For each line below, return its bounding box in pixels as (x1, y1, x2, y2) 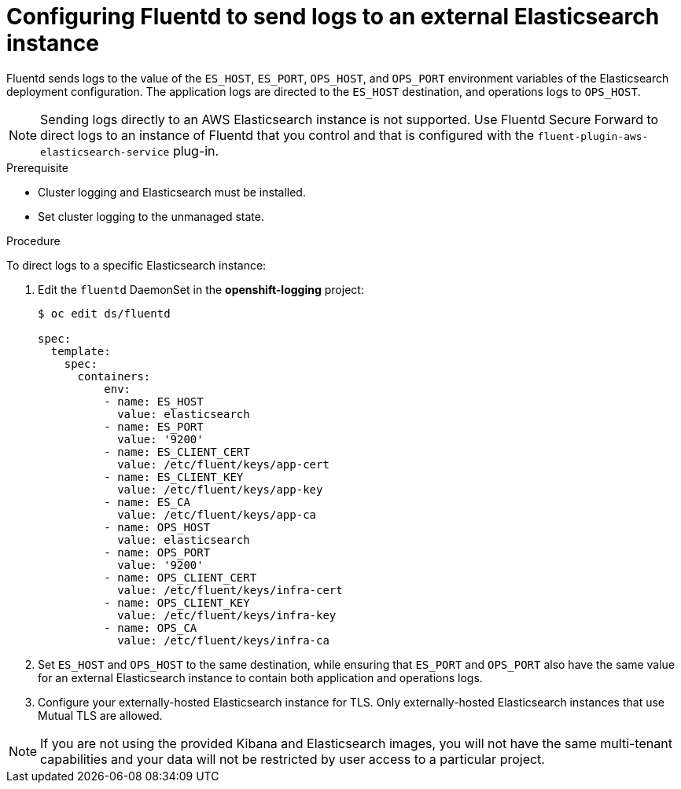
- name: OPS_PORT (104, 545, 211, 559)
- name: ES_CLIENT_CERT (104, 445, 250, 458)
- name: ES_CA (104, 495, 190, 508)
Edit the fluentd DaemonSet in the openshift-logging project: (38, 282, 364, 296)
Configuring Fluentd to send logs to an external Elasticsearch (6, 3, 660, 30)
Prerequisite (6, 160, 68, 174)
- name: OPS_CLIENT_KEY (104, 596, 250, 609)
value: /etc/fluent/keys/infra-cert (117, 583, 343, 596)
